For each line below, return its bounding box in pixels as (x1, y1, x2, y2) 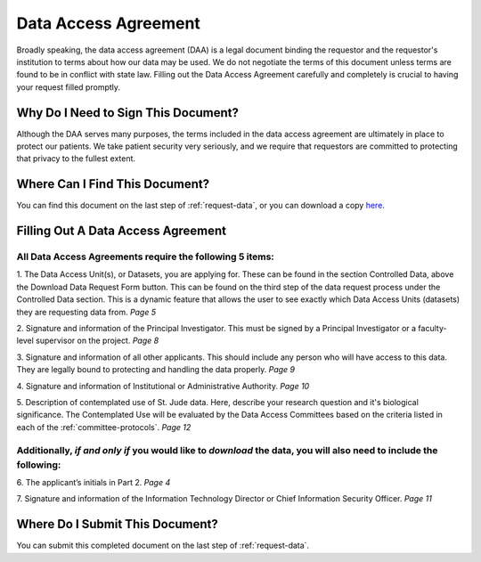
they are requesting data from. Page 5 (16, 306, 156, 317)
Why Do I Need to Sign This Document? (16, 105, 240, 120)
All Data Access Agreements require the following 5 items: (16, 250, 275, 263)
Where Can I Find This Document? (16, 176, 210, 191)
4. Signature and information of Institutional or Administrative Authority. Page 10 (16, 380, 310, 391)
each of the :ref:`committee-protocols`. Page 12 (16, 421, 192, 432)
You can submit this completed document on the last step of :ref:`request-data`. (16, 540, 310, 551)
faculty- (418, 323, 447, 334)
